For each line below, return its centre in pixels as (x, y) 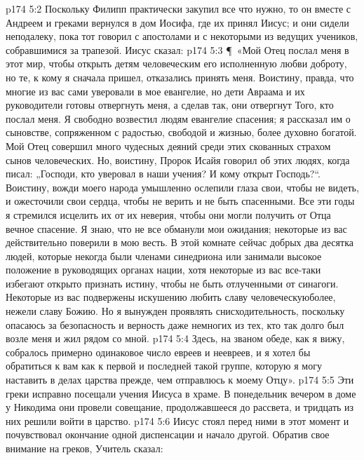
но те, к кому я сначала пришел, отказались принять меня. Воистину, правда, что (180, 77)
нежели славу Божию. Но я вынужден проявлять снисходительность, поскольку (175, 311)
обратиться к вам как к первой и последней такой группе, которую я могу (164, 366)
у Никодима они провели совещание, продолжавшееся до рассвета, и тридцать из (180, 407)
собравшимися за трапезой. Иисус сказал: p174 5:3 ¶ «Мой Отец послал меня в (177, 49)
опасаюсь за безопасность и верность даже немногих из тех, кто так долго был (175, 324)
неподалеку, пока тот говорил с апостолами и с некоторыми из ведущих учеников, (182, 36)
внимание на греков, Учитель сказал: (85, 448)
